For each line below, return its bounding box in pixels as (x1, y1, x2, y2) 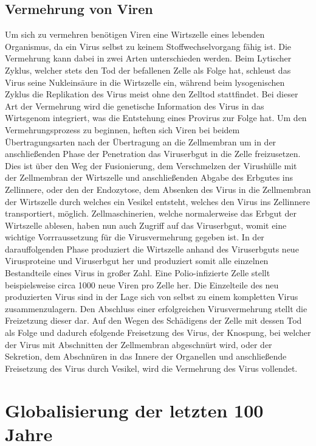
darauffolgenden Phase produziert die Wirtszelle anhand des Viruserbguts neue (5, 242, 299, 255)
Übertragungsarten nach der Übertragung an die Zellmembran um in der (5, 135, 276, 148)
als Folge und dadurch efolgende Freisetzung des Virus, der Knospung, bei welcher (5, 326, 311, 339)
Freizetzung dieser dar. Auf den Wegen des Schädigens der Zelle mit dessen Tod (5, 314, 302, 327)
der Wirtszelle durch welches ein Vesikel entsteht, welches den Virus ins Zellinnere (5, 195, 310, 207)
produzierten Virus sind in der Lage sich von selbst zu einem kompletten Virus (5, 290, 298, 303)
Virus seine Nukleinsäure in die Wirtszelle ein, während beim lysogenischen (5, 75, 285, 88)
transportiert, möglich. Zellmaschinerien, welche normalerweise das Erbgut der (5, 207, 297, 220)
